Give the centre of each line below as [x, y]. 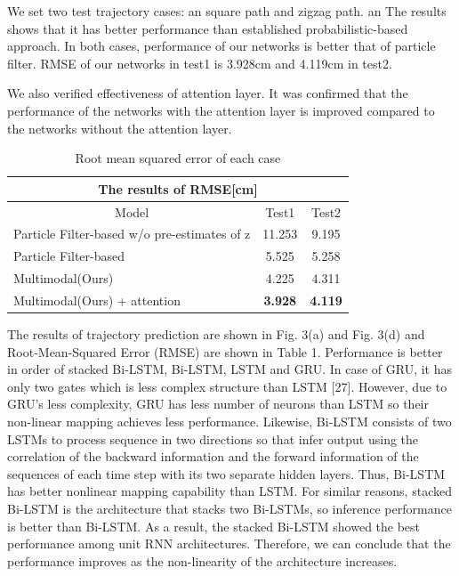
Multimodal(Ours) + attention [97, 300]
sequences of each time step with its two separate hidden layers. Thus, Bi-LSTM [226, 473]
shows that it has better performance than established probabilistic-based [208, 28]
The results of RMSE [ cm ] [178, 188]
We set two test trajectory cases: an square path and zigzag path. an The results [227, 11]
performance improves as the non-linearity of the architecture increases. [202, 560]
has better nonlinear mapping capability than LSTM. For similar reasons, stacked [229, 491]
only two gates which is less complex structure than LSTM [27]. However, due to [227, 386]
